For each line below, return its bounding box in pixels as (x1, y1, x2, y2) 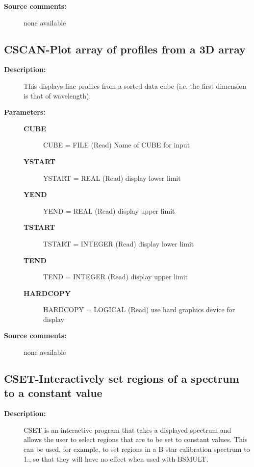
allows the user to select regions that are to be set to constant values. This (24, 434, 248, 444)
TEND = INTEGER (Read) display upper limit (43, 271, 188, 282)
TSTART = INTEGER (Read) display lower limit (43, 238, 194, 248)
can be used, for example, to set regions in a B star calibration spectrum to (24, 444, 250, 454)
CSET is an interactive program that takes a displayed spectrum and (24, 424, 231, 435)
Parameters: (4, 107, 46, 117)
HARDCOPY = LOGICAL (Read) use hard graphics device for (43, 304, 235, 315)
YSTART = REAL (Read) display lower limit (43, 172, 181, 183)
